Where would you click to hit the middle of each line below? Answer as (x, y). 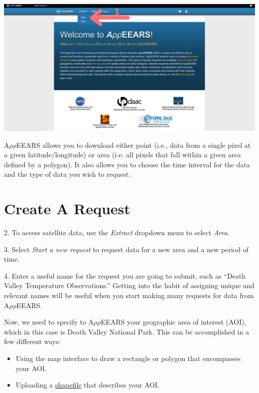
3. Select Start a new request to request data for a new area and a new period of (126, 249)
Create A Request (67, 208)
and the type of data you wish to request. (67, 174)
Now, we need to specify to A (49, 322)
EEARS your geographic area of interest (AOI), (174, 322)
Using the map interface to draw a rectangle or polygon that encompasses (128, 358)
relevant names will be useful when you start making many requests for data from (129, 295)
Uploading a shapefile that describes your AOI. (87, 385)
